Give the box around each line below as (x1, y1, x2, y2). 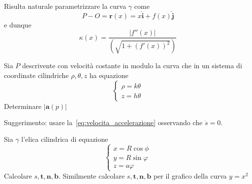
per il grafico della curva (153, 170, 227, 181)
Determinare (4, 101, 42, 111)
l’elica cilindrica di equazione (21, 133, 108, 144)
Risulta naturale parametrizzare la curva (4, 1, 126, 11)
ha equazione (89, 70, 128, 80)
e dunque (4, 19, 31, 29)
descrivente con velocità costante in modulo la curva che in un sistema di (22, 60, 242, 71)
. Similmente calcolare (58, 170, 125, 181)
